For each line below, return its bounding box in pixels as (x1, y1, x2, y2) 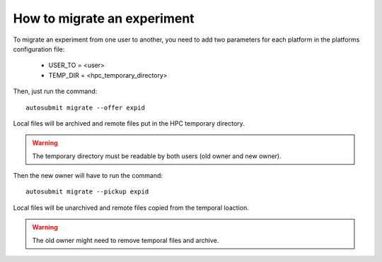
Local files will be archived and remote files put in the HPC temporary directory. (13, 119, 245, 127)
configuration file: (13, 44, 65, 53)
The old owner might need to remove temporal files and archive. (32, 236, 219, 244)
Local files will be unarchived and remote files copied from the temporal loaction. (13, 203, 249, 212)
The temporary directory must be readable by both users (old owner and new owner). (32, 152, 282, 160)
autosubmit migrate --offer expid (25, 103, 145, 112)
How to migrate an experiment (13, 11, 195, 26)
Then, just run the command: (13, 87, 98, 95)
